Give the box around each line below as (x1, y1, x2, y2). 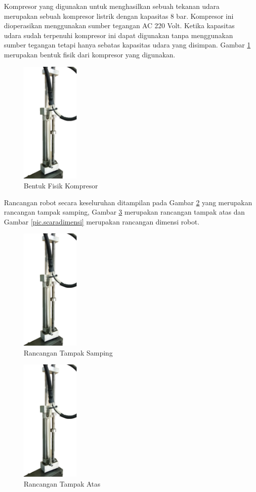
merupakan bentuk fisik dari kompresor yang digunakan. (4, 49, 175, 59)
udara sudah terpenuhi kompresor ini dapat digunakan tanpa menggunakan (4, 30, 233, 40)
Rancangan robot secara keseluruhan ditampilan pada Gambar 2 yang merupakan (4, 197, 252, 207)
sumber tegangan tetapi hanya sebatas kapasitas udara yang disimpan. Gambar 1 (4, 40, 251, 50)
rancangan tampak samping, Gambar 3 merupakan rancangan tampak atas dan (4, 207, 245, 217)
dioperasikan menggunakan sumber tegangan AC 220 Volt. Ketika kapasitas (4, 20, 235, 31)
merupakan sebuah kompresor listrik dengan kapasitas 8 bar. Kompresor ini (4, 10, 234, 21)
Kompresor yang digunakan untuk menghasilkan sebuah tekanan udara (4, 1, 219, 11)
